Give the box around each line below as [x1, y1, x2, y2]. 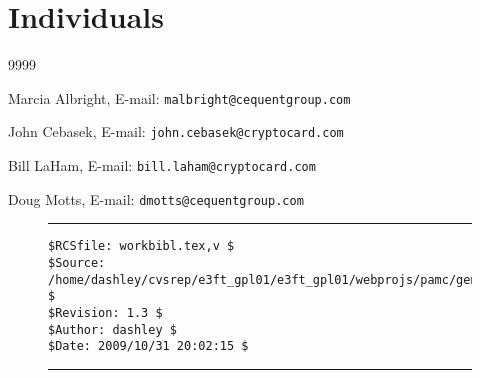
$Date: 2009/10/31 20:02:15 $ [48, 339, 249, 354]
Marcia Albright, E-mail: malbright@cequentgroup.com [8, 87, 351, 108]
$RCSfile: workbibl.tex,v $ [48, 239, 235, 254]
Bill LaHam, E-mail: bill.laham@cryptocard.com [8, 155, 316, 176]
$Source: [48, 256, 106, 270]
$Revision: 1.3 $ [48, 305, 163, 320]
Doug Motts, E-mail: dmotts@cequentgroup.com [8, 188, 304, 209]
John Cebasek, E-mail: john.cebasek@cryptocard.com [8, 121, 344, 142]
